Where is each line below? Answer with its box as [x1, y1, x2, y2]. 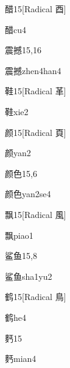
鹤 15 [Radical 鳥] [5, 290, 66, 303]
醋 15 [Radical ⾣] [5, 2, 66, 15]
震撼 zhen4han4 [5, 64, 61, 77]
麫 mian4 [5, 352, 37, 365]
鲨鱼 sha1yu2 [5, 269, 52, 282]
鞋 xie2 [5, 105, 29, 118]
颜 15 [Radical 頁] [5, 126, 66, 138]
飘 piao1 [5, 228, 33, 241]
